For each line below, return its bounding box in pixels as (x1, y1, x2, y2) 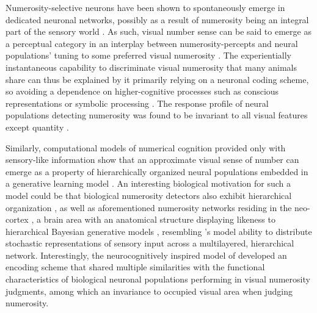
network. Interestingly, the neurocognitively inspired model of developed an (5, 248, 287, 261)
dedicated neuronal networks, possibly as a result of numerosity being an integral (5, 13, 309, 26)
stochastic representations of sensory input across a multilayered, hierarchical (5, 237, 294, 250)
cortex (5, 213, 29, 226)
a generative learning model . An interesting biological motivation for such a (5, 177, 291, 190)
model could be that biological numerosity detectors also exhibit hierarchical (5, 189, 292, 201)
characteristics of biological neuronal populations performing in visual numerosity (5, 273, 310, 286)
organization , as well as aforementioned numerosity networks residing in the (5, 201, 292, 214)
